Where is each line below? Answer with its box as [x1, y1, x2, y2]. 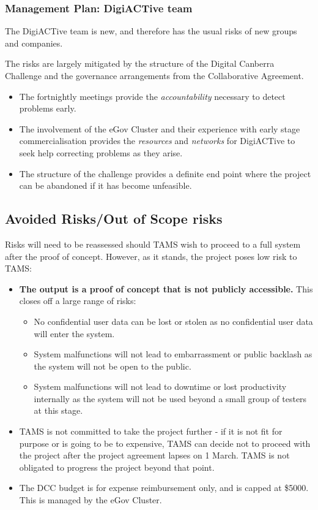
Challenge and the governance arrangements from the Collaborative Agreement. [5, 69, 304, 82]
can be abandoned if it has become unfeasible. [19, 179, 192, 192]
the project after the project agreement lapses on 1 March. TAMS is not [19, 449, 290, 462]
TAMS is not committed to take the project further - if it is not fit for [19, 425, 283, 438]
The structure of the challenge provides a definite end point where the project [19, 167, 311, 180]
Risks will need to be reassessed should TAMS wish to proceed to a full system [5, 237, 301, 250]
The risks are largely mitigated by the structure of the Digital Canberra [5, 57, 275, 70]
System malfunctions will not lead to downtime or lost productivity [34, 380, 287, 393]
